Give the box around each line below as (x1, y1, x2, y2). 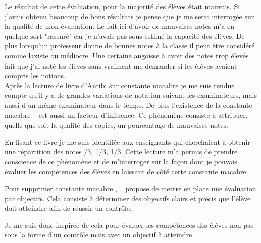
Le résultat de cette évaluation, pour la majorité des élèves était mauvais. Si (5, 1, 240, 11)
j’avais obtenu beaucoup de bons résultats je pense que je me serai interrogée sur (5, 11, 254, 21)
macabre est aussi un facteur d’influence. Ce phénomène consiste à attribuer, (5, 109, 248, 120)
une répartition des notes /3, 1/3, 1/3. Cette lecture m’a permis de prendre (5, 146, 238, 157)
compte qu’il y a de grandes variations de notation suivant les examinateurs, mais (5, 90, 257, 100)
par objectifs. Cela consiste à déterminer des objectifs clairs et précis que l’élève (5, 193, 251, 203)
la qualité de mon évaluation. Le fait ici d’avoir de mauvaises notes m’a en (5, 21, 235, 31)
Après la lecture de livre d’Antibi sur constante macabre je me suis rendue (5, 80, 235, 90)
